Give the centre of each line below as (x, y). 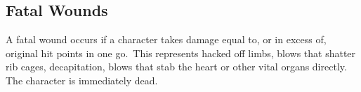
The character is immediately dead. (82, 80)
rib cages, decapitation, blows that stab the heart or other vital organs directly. (176, 67)
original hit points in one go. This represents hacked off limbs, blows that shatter (181, 53)
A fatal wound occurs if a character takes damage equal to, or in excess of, (166, 39)
